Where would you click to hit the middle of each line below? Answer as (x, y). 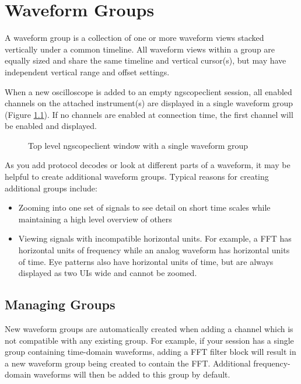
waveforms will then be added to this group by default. (132, 374)
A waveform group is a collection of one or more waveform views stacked (134, 38)
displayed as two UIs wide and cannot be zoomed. (108, 273)
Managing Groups (60, 304)
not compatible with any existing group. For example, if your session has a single (149, 340)
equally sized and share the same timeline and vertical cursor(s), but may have (146, 60)
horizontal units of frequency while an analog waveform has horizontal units (154, 250)
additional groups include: (51, 188)
